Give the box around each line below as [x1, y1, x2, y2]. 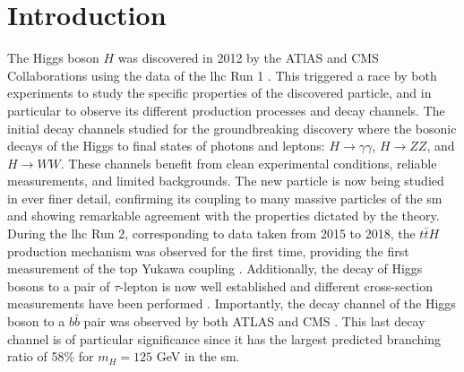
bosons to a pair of [7, 276, 110, 295]
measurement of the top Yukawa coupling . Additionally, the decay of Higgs [7, 259, 423, 278]
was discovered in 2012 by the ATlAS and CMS [117, 48, 379, 67]
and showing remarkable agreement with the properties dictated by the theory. [7, 206, 440, 225]
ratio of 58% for [7, 347, 94, 366]
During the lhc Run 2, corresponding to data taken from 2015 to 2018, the [7, 224, 416, 243]
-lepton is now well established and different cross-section [119, 276, 434, 295]
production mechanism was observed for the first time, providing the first [7, 241, 409, 260]
